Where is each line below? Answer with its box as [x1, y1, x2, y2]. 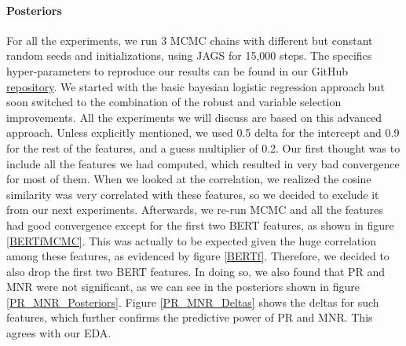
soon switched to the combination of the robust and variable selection [6, 94, 342, 110]
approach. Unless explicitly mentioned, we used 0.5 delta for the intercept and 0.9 [6, 124, 400, 141]
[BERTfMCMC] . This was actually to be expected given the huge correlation [6, 232, 376, 248]
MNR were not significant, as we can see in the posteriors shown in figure [6, 278, 360, 295]
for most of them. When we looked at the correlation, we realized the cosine [6, 171, 371, 187]
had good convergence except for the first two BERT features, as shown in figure [6, 216, 394, 233]
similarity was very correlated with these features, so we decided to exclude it [6, 186, 379, 202]
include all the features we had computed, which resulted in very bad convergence [6, 155, 400, 171]
